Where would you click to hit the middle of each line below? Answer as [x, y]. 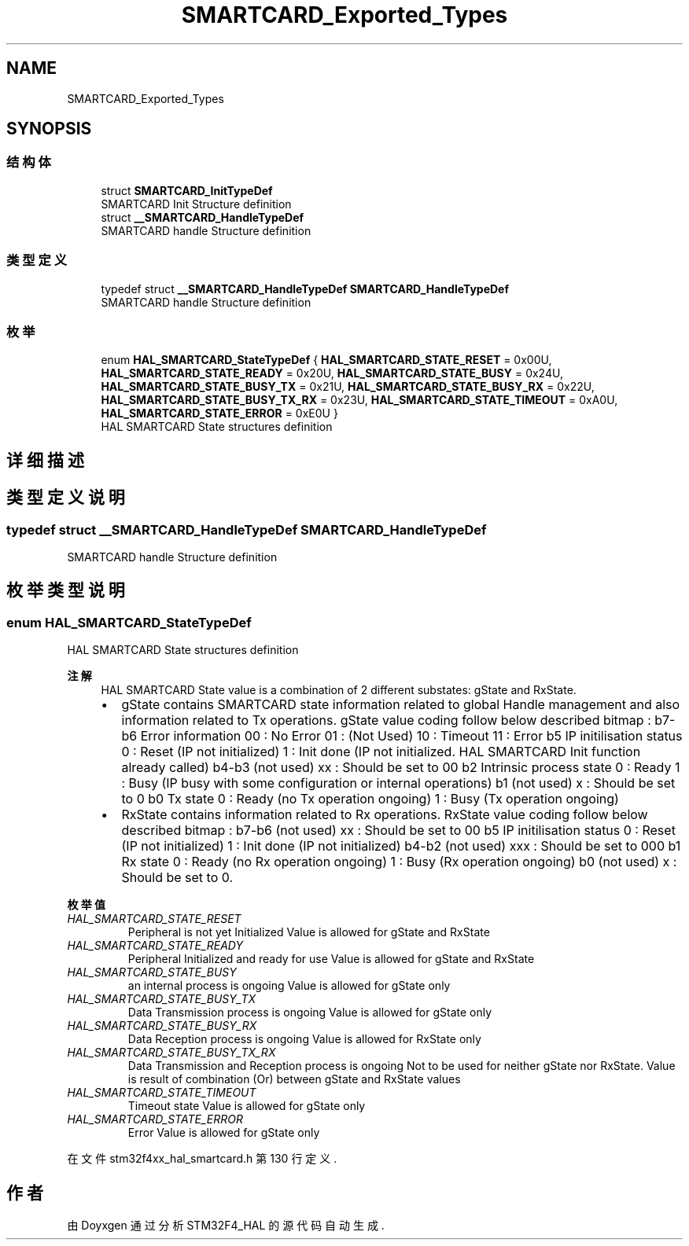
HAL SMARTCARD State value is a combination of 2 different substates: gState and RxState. [339, 690]
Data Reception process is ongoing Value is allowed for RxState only [304, 1039]
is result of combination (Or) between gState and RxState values [294, 1079]
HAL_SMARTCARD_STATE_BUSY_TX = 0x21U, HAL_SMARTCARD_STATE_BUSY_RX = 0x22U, [348, 387]
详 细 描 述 [45, 460]
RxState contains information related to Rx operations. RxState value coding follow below [385, 815]
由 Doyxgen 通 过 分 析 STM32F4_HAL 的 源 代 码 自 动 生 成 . [226, 1226]
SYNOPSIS [49, 129]
